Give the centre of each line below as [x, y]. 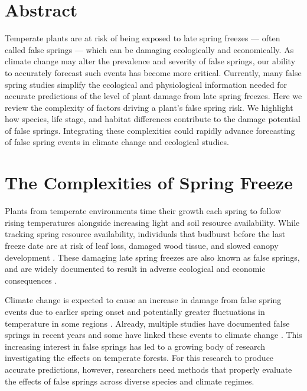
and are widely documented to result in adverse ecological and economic [135, 269]
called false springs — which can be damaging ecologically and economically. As [149, 49]
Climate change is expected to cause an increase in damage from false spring [143, 300]
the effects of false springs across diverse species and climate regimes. [130, 381]
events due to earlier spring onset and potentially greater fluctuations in [135, 311]
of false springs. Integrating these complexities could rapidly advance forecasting [150, 130]
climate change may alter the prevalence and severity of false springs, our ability [150, 61]
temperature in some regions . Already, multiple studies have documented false [147, 323]
